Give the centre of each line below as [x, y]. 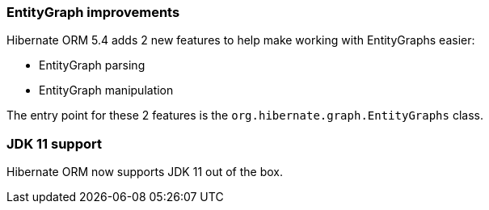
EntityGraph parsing [92, 65]
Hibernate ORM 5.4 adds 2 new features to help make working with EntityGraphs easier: [241, 40]
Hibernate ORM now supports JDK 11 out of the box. [145, 172]
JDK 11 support [54, 143]
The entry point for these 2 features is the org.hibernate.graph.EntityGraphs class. [245, 115]
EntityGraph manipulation [106, 90]
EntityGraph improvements [93, 12]
